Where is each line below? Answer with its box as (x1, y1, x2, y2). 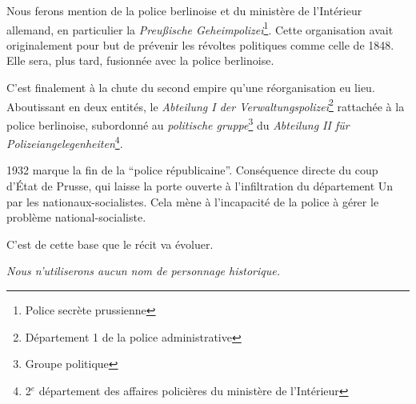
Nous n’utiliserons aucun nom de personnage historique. (6, 262, 280, 279)
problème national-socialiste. (6, 209, 146, 226)
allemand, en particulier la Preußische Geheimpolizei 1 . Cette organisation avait (6, 18, 394, 38)
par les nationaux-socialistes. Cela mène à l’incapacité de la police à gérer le (6, 193, 379, 210)
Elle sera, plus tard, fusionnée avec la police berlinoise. (6, 52, 274, 69)
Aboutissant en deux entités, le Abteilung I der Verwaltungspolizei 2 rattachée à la (6, 95, 405, 114)
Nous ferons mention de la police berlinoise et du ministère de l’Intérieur (6, 2, 362, 18)
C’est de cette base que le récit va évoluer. (6, 235, 214, 252)
